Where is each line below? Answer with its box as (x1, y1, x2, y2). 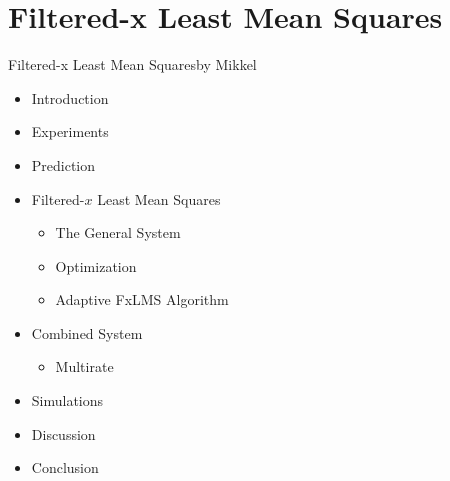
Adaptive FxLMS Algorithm (55, 289, 229, 310)
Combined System (31, 322, 143, 343)
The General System (55, 222, 181, 243)
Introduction (31, 87, 109, 108)
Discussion (31, 423, 96, 444)
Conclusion (31, 457, 99, 478)
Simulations (31, 390, 104, 411)
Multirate (55, 356, 114, 377)
